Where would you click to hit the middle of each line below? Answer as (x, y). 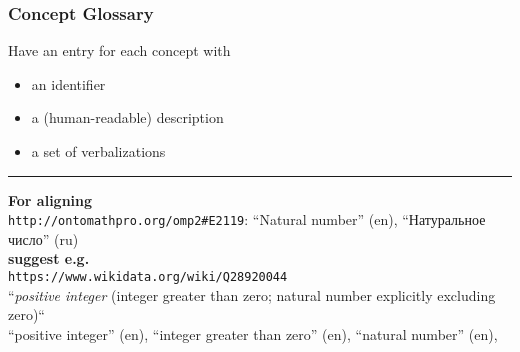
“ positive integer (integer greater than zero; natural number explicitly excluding (252, 294)
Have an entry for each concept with (119, 50)
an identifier (68, 83)
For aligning (50, 199)
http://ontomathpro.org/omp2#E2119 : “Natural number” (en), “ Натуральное (247, 219)
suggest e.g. (49, 258)
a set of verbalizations (98, 151)
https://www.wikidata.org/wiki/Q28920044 (148, 277)
